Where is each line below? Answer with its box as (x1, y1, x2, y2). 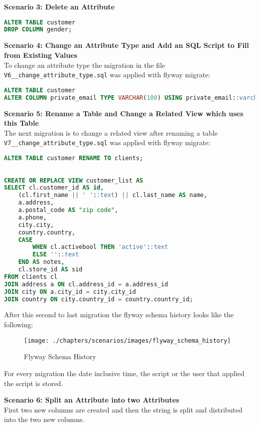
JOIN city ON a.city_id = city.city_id (4, 288, 136, 295)
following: (4, 319, 33, 330)
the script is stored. (4, 378, 63, 388)
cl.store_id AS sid (18, 266, 83, 273)
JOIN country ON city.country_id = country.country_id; (4, 295, 193, 303)
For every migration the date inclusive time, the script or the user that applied (4, 368, 245, 378)
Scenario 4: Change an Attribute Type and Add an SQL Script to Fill (4, 40, 249, 50)
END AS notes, (18, 258, 65, 266)
